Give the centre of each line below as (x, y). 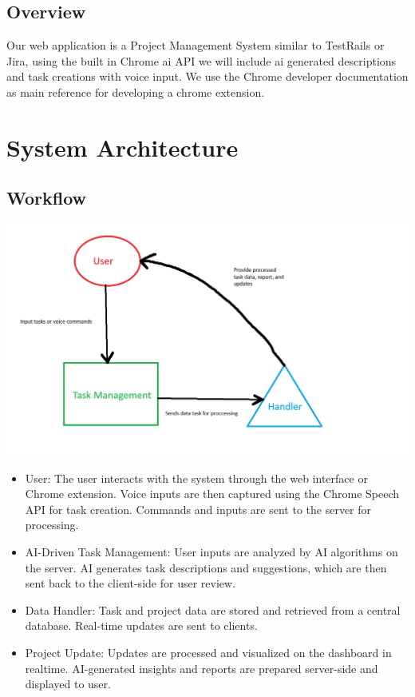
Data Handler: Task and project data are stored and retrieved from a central (213, 609)
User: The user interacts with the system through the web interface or (196, 478)
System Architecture (123, 147)
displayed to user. (68, 684)
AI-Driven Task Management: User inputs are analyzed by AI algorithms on (211, 552)
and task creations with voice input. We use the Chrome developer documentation (207, 76)
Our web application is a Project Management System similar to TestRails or (196, 45)
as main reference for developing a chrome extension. (136, 92)
